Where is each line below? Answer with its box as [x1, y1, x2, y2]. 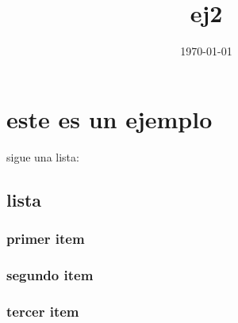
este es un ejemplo [6, 102, 213, 135]
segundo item [6, 264, 94, 284]
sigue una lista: [6, 148, 79, 165]
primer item [6, 228, 85, 248]
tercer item [6, 301, 79, 321]
